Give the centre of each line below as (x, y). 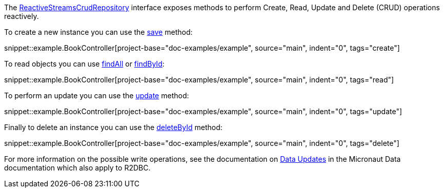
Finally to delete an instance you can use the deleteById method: (113, 127)
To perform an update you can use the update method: (97, 95)
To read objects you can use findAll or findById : (84, 64)
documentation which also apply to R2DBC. (77, 168)
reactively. (22, 16)
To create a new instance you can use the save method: (98, 32)
